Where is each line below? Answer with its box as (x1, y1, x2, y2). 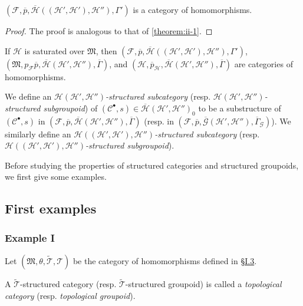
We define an (5, 90, 52, 103)
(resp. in (144, 114, 174, 127)
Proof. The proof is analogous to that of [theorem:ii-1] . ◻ (5, 25, 213, 37)
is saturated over (24, 44, 85, 57)
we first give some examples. (5, 170, 107, 183)
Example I (5, 230, 55, 245)
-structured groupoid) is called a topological (125, 278, 282, 290)
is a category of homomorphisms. (133, 4, 252, 15)
